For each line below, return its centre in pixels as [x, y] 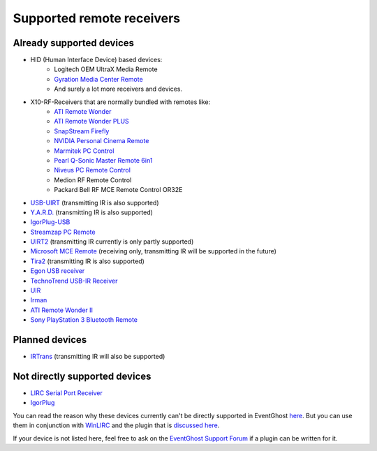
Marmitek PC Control [84, 151]
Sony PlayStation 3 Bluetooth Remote [84, 320]
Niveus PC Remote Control [92, 170]
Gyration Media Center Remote [98, 79]
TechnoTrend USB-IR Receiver [74, 281]
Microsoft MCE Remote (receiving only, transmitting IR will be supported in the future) [154, 251]
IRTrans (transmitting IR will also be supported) [98, 357]
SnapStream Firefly [82, 131]
